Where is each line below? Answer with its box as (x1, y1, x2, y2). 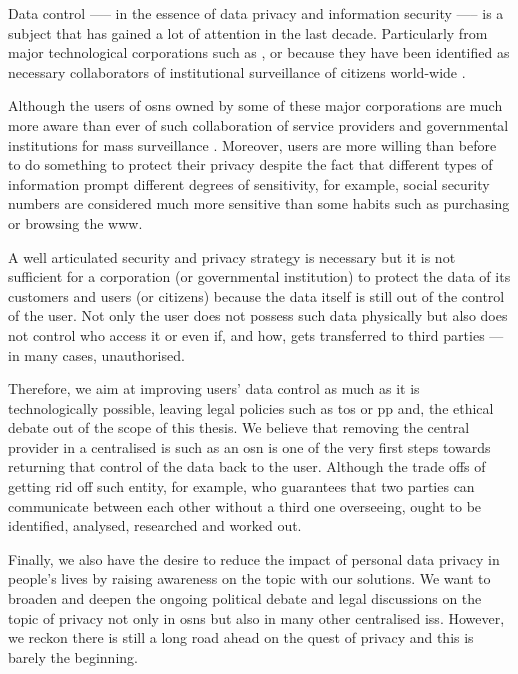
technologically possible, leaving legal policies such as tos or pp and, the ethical (8, 397, 494, 418)
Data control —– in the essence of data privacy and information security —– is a (8, 3, 504, 23)
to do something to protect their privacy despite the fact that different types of (8, 154, 493, 175)
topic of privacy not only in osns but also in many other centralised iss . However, (8, 607, 505, 628)
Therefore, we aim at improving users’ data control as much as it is (8, 378, 420, 399)
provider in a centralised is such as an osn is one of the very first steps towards (8, 436, 491, 457)
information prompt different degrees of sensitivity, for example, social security (8, 173, 490, 194)
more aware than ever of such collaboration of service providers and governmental (8, 114, 509, 135)
